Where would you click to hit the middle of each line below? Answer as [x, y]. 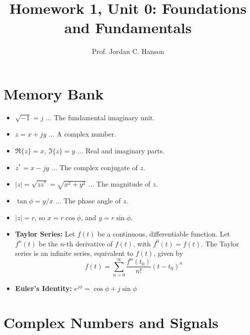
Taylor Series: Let [45, 234]
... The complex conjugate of [95, 167]
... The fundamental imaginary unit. [100, 117]
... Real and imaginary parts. [121, 151]
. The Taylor [220, 243]
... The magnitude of [119, 184]
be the [48, 243]
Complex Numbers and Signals [111, 322]
